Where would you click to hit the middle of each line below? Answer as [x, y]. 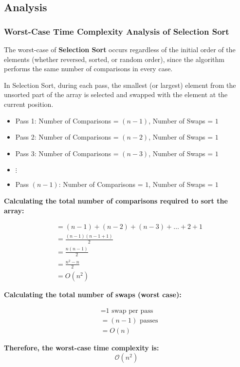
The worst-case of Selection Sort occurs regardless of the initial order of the [120, 49]
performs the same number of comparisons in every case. [88, 69]
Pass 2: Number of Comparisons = [67, 137]
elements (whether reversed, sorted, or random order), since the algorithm [114, 59]
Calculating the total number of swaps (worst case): [93, 295]
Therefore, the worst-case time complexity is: [82, 348]
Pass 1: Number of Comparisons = [67, 120]
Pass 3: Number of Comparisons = [67, 153]
